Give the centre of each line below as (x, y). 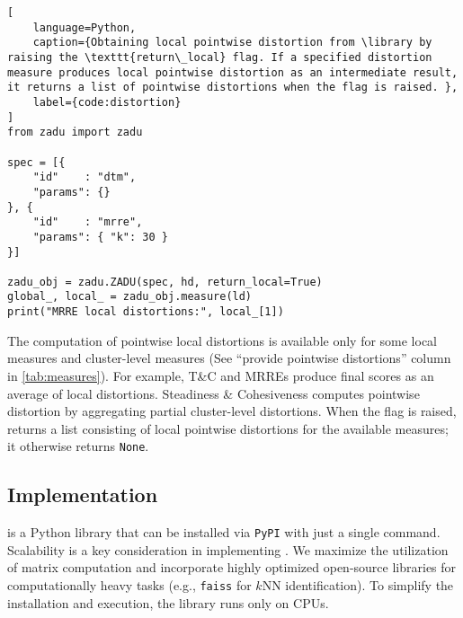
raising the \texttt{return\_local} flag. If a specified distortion (220, 57)
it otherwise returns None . (78, 446)
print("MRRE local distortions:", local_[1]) (146, 312)
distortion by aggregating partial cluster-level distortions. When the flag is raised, (232, 411)
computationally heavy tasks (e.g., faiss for (129, 585)
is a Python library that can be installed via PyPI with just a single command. (224, 532)
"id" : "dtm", (85, 177)
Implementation (83, 494)
